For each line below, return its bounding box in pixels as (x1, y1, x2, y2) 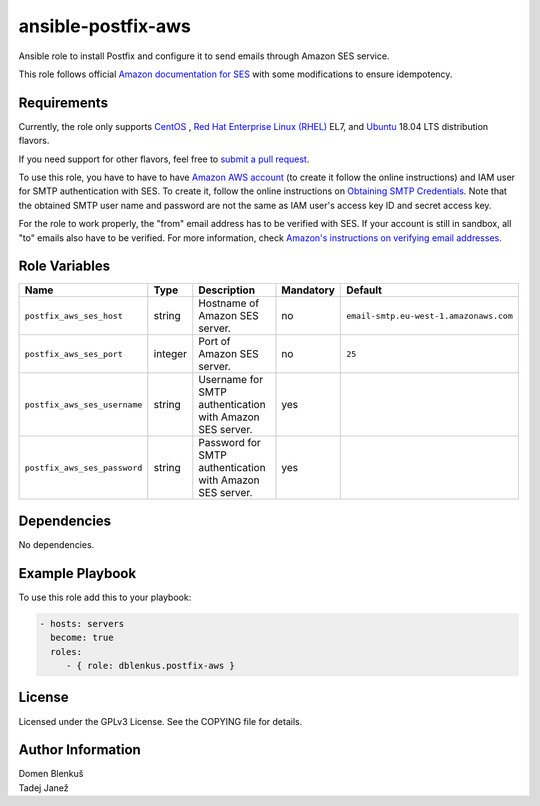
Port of (198, 335, 231, 349)
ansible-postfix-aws (18, 15, 192, 37)
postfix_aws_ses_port (24, 348, 124, 359)
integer (153, 347, 187, 361)
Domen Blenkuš (18, 768, 84, 780)
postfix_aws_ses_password (24, 462, 143, 473)
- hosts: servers (39, 618, 125, 629)
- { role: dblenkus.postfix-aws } (65, 660, 235, 672)
